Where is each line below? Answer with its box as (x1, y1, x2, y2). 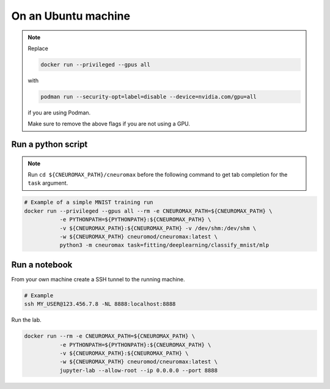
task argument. (28, 179, 68, 187)
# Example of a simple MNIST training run (24, 199, 153, 206)
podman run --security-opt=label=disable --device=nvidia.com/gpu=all (40, 93, 257, 100)
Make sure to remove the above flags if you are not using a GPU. (28, 120, 191, 128)
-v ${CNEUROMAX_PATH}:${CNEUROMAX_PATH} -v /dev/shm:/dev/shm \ (59, 224, 257, 232)
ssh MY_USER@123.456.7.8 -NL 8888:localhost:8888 (24, 300, 176, 308)
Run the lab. (11, 316, 42, 324)
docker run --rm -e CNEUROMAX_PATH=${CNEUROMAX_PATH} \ (24, 333, 196, 339)
